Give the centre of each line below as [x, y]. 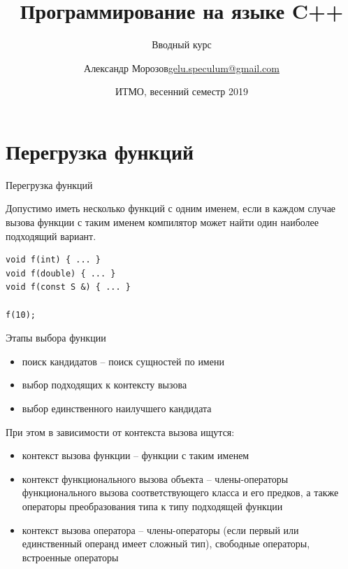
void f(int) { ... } [53, 260]
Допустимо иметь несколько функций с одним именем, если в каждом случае [171, 208]
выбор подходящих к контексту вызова [104, 385]
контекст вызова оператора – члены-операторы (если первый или [160, 529]
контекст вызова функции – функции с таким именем [136, 455]
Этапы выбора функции [56, 338]
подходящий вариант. [51, 236]
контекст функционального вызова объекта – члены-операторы [155, 478]
